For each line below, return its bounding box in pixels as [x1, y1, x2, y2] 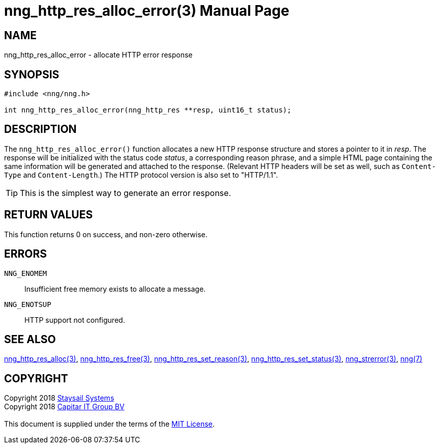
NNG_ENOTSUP [4, 300, 51, 309]
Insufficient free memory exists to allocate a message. [24, 284, 206, 293]
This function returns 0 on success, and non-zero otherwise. [4, 230, 208, 239]
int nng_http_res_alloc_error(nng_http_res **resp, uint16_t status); [4, 106, 291, 115]
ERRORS [4, 247, 47, 261]
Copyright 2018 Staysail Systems [4, 394, 114, 403]
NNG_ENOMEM [4, 269, 47, 277]
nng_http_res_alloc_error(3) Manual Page [4, 2, 289, 19]
